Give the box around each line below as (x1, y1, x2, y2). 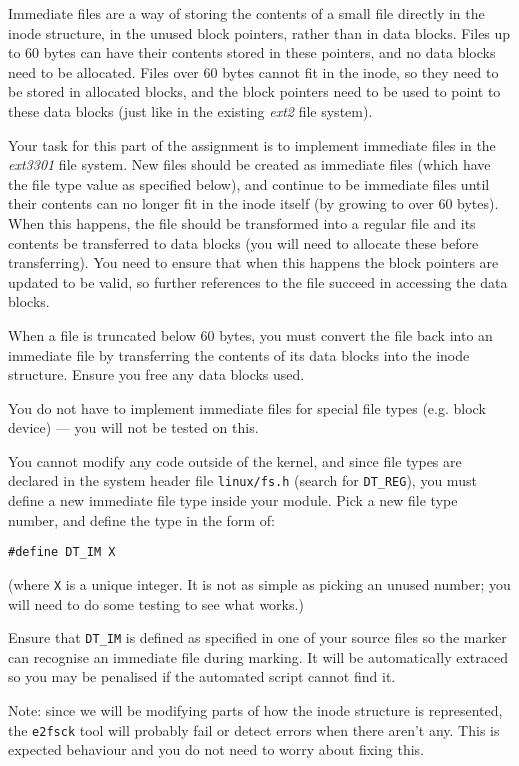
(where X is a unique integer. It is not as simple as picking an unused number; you (8, 573, 511, 594)
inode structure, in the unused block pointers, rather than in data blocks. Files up (8, 22, 511, 43)
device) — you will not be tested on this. (8, 417, 259, 438)
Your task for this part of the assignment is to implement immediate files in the (8, 134, 496, 155)
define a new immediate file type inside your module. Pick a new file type (8, 490, 458, 511)
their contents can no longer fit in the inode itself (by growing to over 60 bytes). (8, 193, 499, 214)
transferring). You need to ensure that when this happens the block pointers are (8, 252, 499, 273)
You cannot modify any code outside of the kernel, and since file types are (8, 450, 462, 471)
